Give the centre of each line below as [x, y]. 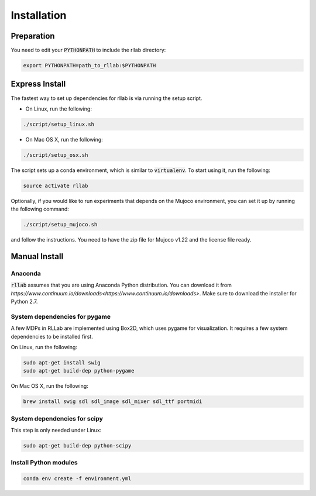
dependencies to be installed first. [52, 336]
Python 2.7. [24, 302]
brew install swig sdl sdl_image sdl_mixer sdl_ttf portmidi [113, 402]
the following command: [40, 209]
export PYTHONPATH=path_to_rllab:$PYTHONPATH [90, 66]
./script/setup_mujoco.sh [60, 225]
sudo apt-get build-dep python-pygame [79, 371]
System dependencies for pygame [61, 316]
